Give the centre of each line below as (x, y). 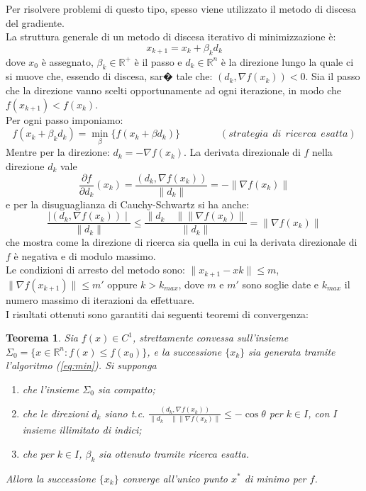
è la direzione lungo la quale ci (287, 61)
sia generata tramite (292, 351)
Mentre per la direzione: (58, 152)
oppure (122, 284)
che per (38, 453)
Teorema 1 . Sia (42, 338)
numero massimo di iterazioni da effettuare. (100, 299)
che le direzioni (55, 413)
